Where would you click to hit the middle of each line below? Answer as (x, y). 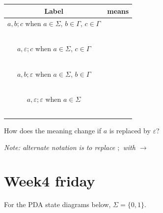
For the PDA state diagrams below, (57, 204)
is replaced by (130, 130)
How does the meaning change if (53, 130)
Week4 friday (50, 181)
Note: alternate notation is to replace (60, 147)
